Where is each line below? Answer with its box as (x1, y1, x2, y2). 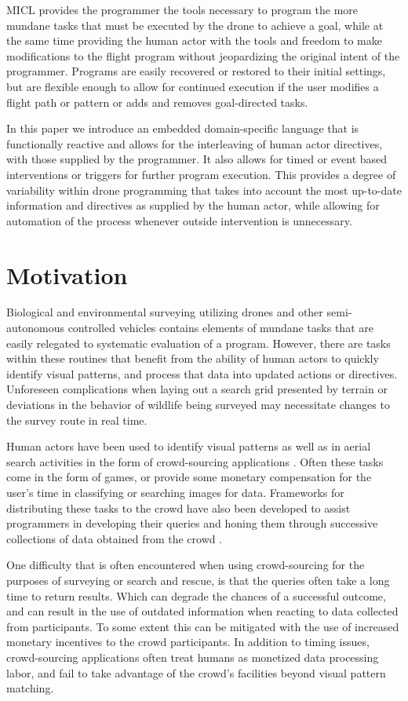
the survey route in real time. (6, 411, 148, 428)
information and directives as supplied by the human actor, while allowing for (6, 197, 380, 214)
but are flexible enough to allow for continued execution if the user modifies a (6, 78, 379, 94)
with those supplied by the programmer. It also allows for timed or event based (6, 151, 388, 167)
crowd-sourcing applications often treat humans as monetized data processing (6, 648, 379, 665)
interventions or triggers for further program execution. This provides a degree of (6, 166, 396, 182)
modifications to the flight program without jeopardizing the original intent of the (6, 47, 400, 64)
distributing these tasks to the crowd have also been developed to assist (6, 499, 351, 516)
